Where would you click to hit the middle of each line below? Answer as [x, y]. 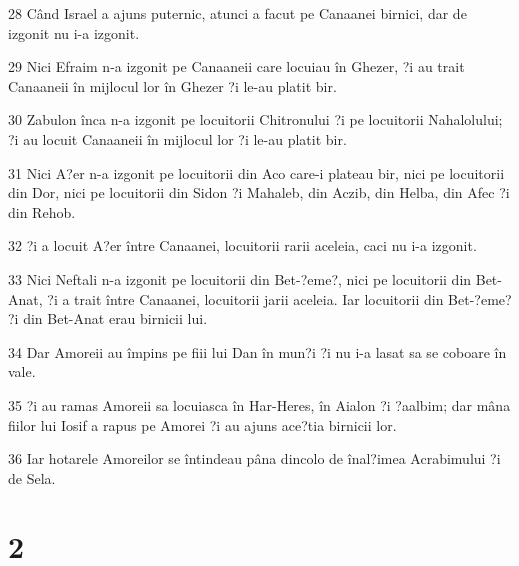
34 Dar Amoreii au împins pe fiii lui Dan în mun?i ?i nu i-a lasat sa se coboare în [257, 351]
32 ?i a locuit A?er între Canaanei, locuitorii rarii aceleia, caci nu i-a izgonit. [242, 245]
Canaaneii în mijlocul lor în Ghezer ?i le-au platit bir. [172, 85]
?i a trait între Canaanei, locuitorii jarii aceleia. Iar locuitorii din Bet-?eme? [279, 298]
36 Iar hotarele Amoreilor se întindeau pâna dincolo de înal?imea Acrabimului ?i [254, 458]
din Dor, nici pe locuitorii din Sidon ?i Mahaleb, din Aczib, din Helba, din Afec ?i [259, 192]
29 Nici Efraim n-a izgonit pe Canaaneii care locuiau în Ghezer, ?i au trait [236, 66]
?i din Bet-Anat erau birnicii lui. [108, 318]
